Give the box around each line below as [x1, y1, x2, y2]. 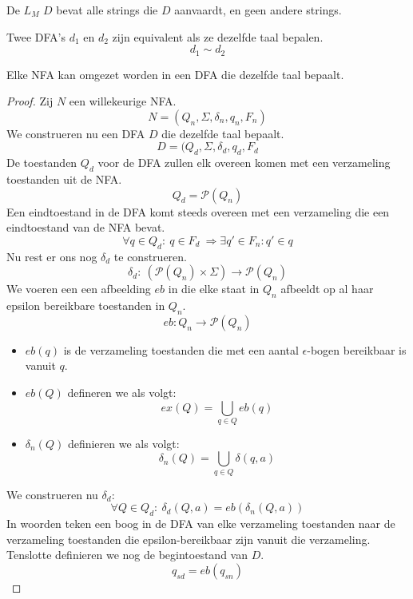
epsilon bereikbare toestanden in [6, 296, 165, 313]
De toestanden [6, 154, 77, 171]
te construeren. [113, 248, 187, 264]
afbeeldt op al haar [280, 280, 374, 297]
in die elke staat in [168, 280, 260, 297]
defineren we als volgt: [67, 383, 177, 400]
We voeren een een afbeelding [6, 280, 151, 297]
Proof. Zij [6, 93, 54, 109]
